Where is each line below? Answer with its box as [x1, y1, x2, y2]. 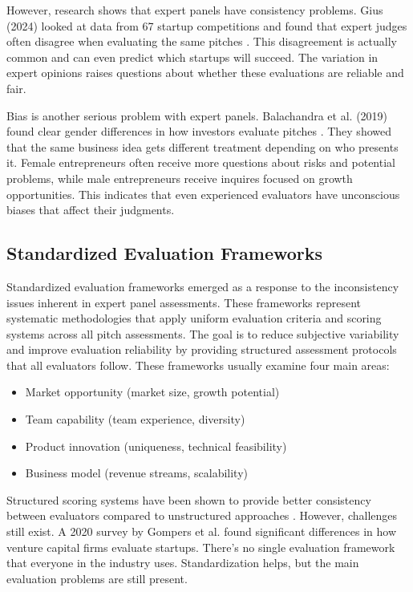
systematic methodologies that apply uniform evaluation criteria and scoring [6, 310, 382, 326]
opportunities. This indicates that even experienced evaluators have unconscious [6, 185, 400, 202]
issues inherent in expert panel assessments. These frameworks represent [6, 294, 362, 310]
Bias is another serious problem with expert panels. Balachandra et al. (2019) [6, 107, 388, 124]
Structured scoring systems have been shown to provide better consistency [6, 491, 371, 508]
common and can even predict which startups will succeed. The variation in [6, 48, 379, 65]
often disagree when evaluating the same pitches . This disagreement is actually [6, 33, 397, 50]
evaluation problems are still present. [6, 570, 188, 586]
